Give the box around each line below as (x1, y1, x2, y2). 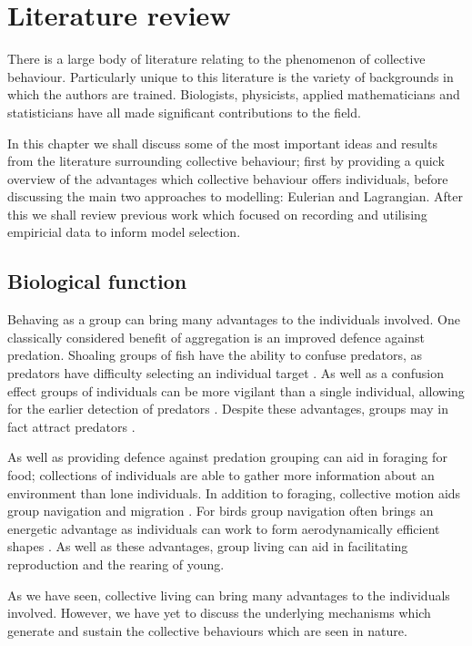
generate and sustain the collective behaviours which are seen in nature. (7, 620, 407, 640)
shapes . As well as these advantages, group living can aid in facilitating (7, 537, 408, 556)
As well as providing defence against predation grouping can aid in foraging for (7, 447, 447, 467)
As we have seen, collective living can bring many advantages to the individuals (7, 585, 450, 604)
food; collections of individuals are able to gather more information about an (7, 466, 435, 485)
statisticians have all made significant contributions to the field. (7, 102, 361, 121)
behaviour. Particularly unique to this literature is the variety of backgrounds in (7, 67, 454, 86)
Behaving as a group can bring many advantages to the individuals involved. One (7, 310, 460, 329)
